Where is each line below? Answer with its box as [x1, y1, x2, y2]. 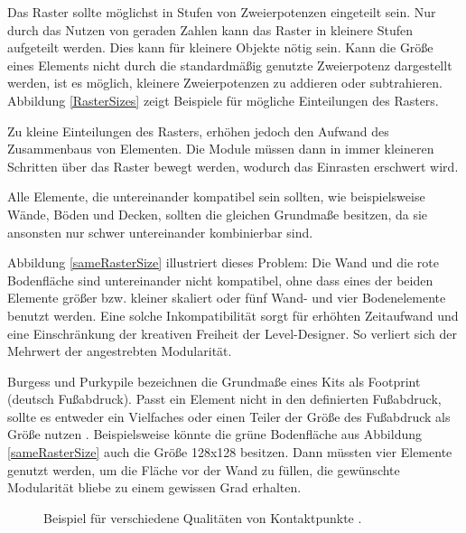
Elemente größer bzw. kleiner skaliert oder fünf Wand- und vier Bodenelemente [7, 288, 446, 307]
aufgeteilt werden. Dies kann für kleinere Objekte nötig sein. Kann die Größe [7, 38, 433, 57]
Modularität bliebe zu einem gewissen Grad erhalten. [7, 478, 302, 497]
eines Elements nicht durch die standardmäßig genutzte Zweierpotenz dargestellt [7, 55, 452, 74]
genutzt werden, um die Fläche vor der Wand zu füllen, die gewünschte [7, 460, 400, 479]
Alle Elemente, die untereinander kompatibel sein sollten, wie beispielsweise [7, 187, 425, 206]
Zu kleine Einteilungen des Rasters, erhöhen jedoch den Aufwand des [7, 121, 389, 140]
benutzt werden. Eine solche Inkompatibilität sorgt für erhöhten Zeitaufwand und [7, 305, 459, 324]
